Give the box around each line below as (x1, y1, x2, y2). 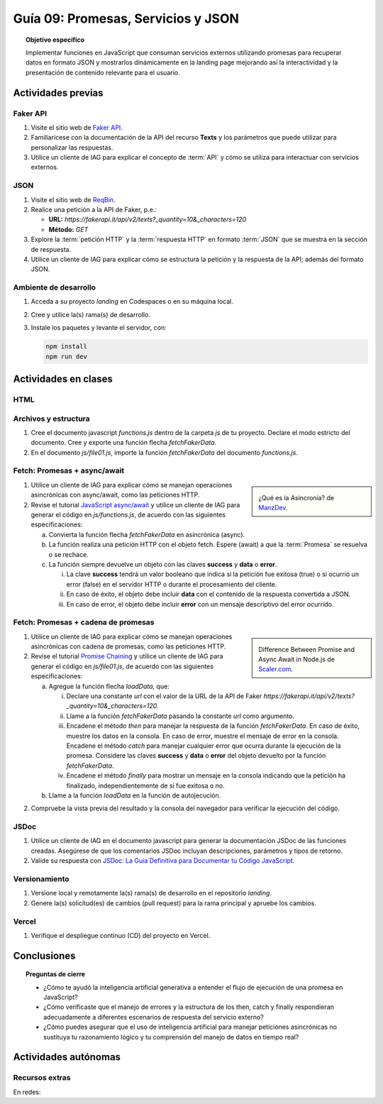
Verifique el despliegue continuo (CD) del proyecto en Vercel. (30, 931, 211, 939)
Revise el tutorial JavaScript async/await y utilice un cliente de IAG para (30, 500, 240, 509)
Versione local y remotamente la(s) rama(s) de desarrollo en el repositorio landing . (30, 889, 272, 898)
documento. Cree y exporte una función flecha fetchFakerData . (30, 438, 217, 447)
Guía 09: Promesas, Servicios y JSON (13, 11, 239, 26)
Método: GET (48, 225, 89, 233)
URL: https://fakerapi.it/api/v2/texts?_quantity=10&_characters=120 (48, 215, 247, 223)
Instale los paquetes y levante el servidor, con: (30, 324, 167, 332)
